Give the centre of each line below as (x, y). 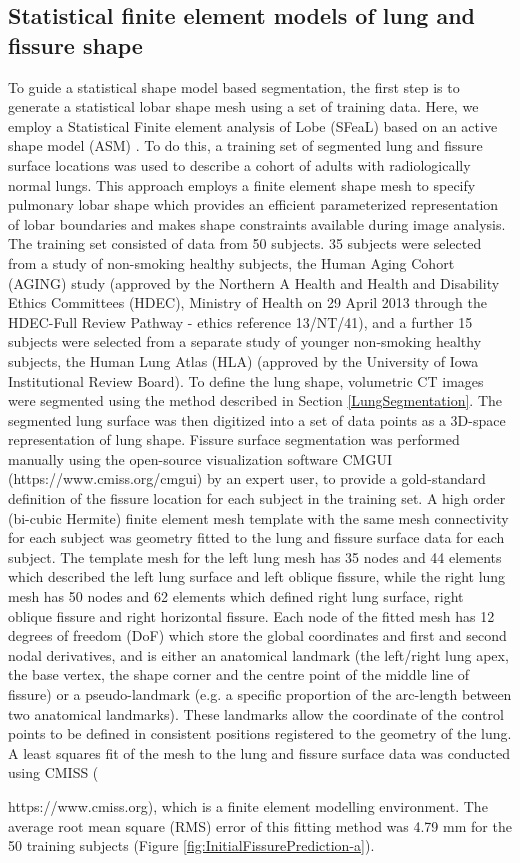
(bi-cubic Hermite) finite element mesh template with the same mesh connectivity (258, 517)
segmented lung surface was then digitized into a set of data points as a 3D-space (257, 419)
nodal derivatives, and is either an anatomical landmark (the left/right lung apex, (258, 654)
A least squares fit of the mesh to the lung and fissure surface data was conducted (259, 752)
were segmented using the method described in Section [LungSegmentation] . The (255, 400)
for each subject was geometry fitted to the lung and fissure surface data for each (256, 537)
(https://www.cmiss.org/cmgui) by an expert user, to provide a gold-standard (247, 478)
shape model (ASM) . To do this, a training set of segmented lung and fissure (245, 145)
